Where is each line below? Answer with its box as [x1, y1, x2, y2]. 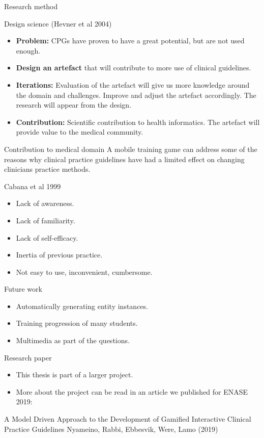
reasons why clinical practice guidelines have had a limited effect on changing [4, 153, 245, 164]
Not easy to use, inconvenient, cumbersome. [16, 266, 153, 277]
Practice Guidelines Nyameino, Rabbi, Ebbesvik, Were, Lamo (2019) [4, 423, 218, 434]
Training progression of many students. [16, 318, 138, 328]
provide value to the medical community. [16, 126, 143, 137]
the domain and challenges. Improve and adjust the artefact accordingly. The [16, 89, 256, 100]
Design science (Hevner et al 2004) [4, 18, 112, 29]
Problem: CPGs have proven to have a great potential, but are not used [16, 35, 245, 46]
